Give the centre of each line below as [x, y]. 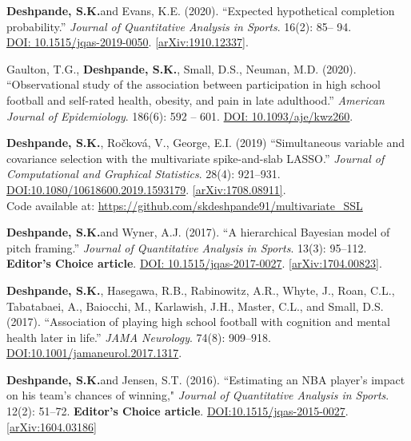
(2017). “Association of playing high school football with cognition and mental [198, 322]
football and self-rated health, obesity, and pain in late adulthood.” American [196, 99]
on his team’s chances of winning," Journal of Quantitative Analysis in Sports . [198, 395]
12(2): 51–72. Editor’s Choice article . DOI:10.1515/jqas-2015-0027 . [178, 411]
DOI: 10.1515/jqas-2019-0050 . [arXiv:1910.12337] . [128, 42]
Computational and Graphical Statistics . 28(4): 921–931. [144, 174]
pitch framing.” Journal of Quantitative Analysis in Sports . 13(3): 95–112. [187, 247]
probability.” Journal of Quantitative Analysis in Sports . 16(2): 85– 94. [179, 26]
